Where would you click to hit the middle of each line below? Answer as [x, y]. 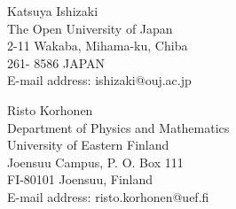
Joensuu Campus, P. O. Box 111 [95, 162]
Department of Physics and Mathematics [118, 127]
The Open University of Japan [90, 28]
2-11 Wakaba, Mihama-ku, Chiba [98, 46]
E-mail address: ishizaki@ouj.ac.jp [99, 80]
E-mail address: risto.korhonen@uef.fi [108, 196]
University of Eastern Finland [88, 145]
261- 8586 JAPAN [56, 62]
